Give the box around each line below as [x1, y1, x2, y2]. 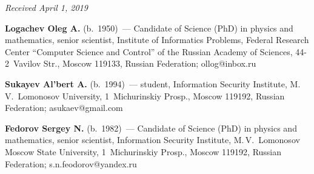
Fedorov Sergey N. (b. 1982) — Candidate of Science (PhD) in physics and [5, 121, 297, 134]
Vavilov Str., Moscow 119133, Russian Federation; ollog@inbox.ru [13, 57, 256, 70]
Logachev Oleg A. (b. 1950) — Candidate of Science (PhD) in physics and [5, 21, 293, 34]
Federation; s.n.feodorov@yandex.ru [5, 157, 137, 170]
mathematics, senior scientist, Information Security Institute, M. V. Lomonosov [5, 133, 300, 146]
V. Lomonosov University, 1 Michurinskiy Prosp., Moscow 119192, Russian [5, 89, 285, 102]
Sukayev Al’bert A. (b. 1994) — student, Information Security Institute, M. [5, 77, 301, 90]
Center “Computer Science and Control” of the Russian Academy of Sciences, [5, 45, 293, 58]
